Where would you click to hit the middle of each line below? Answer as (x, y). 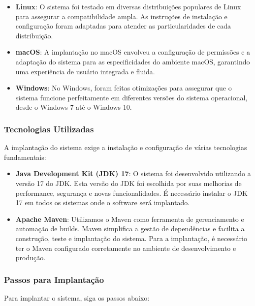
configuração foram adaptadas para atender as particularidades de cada (123, 26)
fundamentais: (25, 157)
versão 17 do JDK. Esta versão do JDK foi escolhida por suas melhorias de (128, 183)
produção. (31, 258)
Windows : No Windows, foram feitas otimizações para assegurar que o (124, 88)
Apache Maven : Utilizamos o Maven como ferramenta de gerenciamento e (130, 219)
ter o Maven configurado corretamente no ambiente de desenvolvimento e (126, 248)
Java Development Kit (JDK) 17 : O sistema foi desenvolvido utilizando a (133, 173)
